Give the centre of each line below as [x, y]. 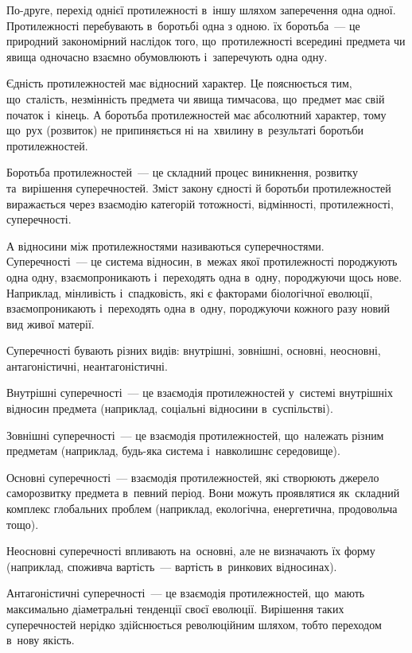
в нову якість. [41, 640]
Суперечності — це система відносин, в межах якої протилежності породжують [202, 261]
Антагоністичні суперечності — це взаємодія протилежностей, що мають [186, 593]
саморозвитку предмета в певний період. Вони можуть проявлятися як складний [203, 493]
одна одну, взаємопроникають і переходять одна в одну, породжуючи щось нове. [204, 276]
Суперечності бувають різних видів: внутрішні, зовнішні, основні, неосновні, [194, 350]
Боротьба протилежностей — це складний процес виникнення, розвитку [182, 172]
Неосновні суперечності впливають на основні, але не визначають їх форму [191, 551]
